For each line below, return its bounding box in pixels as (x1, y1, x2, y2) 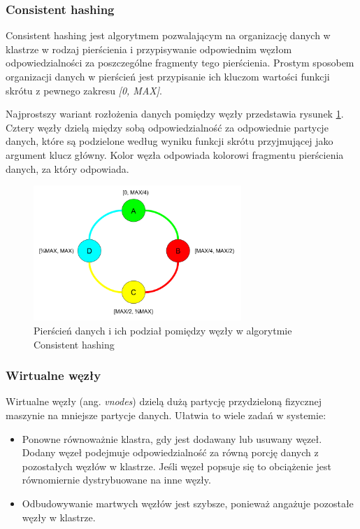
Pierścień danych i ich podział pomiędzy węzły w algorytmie (34, 323, 292, 338)
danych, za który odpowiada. (6, 161, 129, 176)
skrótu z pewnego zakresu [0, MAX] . (6, 83, 162, 97)
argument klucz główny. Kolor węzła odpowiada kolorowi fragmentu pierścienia (6, 147, 344, 162)
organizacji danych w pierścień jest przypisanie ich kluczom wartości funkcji (6, 69, 330, 83)
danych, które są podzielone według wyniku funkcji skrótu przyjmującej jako (6, 134, 333, 148)
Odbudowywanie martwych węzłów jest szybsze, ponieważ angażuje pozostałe (22, 495, 354, 510)
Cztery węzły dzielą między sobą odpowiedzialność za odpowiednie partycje (6, 120, 329, 134)
